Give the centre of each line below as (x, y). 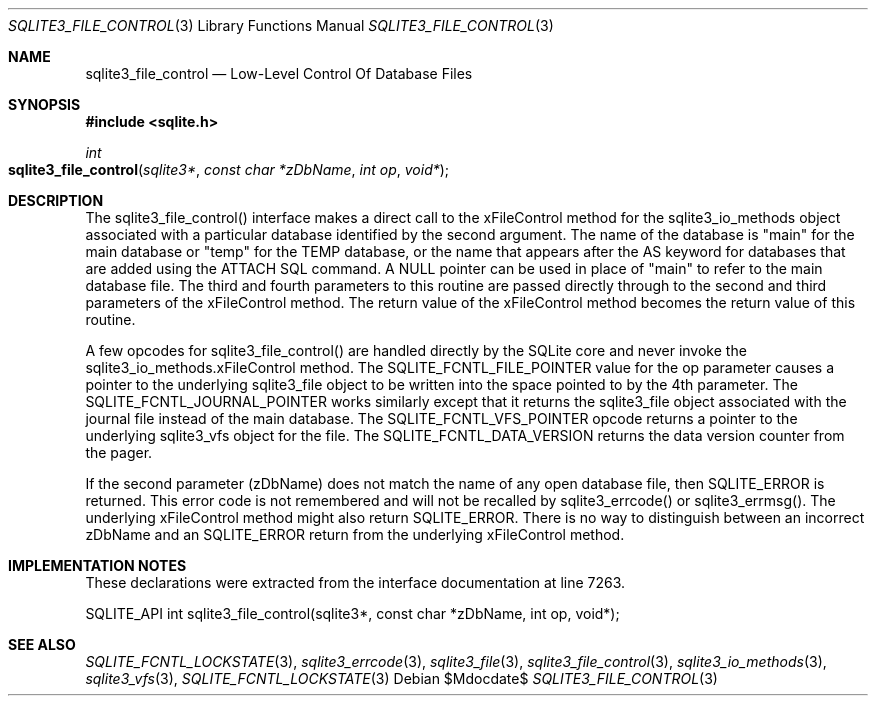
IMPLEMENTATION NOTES (97, 565)
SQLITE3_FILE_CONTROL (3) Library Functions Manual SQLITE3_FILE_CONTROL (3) (281, 25)
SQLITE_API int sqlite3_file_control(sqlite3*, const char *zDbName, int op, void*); (352, 613)
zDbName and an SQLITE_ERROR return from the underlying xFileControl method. (355, 534)
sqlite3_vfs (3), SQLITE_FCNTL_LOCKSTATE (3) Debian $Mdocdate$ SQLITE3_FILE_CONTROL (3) (401, 678)
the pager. (119, 452)
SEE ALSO (42, 644)
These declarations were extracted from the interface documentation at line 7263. (355, 582)
